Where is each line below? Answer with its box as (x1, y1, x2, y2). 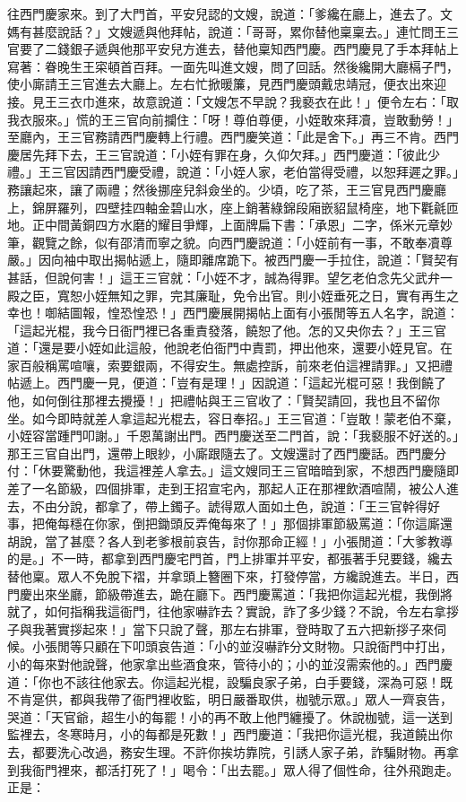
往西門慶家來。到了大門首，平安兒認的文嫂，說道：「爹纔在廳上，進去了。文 (7, 4, 453, 22)
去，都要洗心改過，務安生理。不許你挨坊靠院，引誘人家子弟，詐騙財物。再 (7, 742, 446, 761)
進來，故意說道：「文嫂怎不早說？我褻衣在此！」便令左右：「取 (94, 92, 459, 110)
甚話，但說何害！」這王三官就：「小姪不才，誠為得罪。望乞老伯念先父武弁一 (7, 267, 453, 286)
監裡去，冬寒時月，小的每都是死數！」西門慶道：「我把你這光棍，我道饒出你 (7, 725, 453, 744)
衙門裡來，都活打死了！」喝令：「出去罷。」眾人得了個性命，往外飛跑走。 (31, 760, 459, 779)
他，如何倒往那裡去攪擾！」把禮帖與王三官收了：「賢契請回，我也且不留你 (7, 391, 440, 410)
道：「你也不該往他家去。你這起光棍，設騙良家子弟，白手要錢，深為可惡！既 (7, 672, 453, 691)
